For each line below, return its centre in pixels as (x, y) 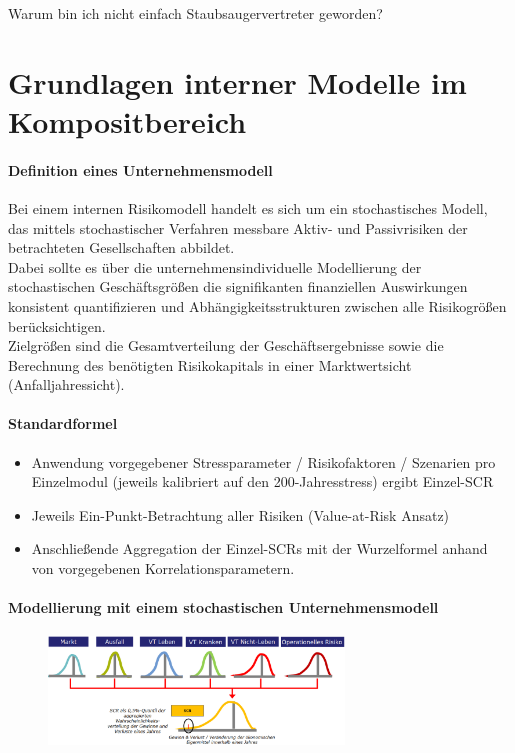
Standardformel (63, 423)
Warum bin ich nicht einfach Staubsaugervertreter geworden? (195, 13)
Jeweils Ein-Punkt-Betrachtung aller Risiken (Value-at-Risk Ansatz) (240, 514)
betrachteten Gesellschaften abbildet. (121, 247)
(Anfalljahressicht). (66, 384)
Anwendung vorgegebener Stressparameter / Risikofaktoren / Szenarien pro (263, 461)
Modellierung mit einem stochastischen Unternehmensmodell (223, 607)
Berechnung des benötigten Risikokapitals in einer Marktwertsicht (210, 364)
